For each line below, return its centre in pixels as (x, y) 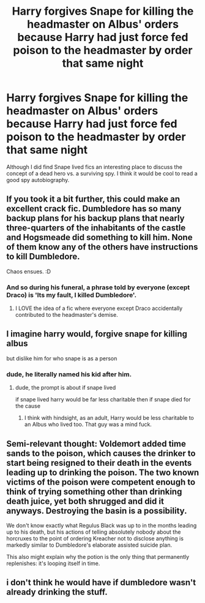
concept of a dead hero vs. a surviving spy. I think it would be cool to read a (102, 173)
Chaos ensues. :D (28, 271)
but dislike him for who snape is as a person (62, 358)
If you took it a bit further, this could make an (93, 199)
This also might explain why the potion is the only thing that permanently (98, 556)
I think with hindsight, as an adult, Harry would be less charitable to (109, 418)
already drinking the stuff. (57, 592)
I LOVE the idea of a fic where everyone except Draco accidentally (99, 308)
